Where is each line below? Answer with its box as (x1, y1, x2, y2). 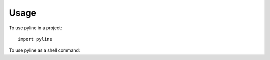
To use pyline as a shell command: (9, 47, 80, 53)
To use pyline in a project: (9, 25, 62, 31)
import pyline (18, 36, 52, 42)
